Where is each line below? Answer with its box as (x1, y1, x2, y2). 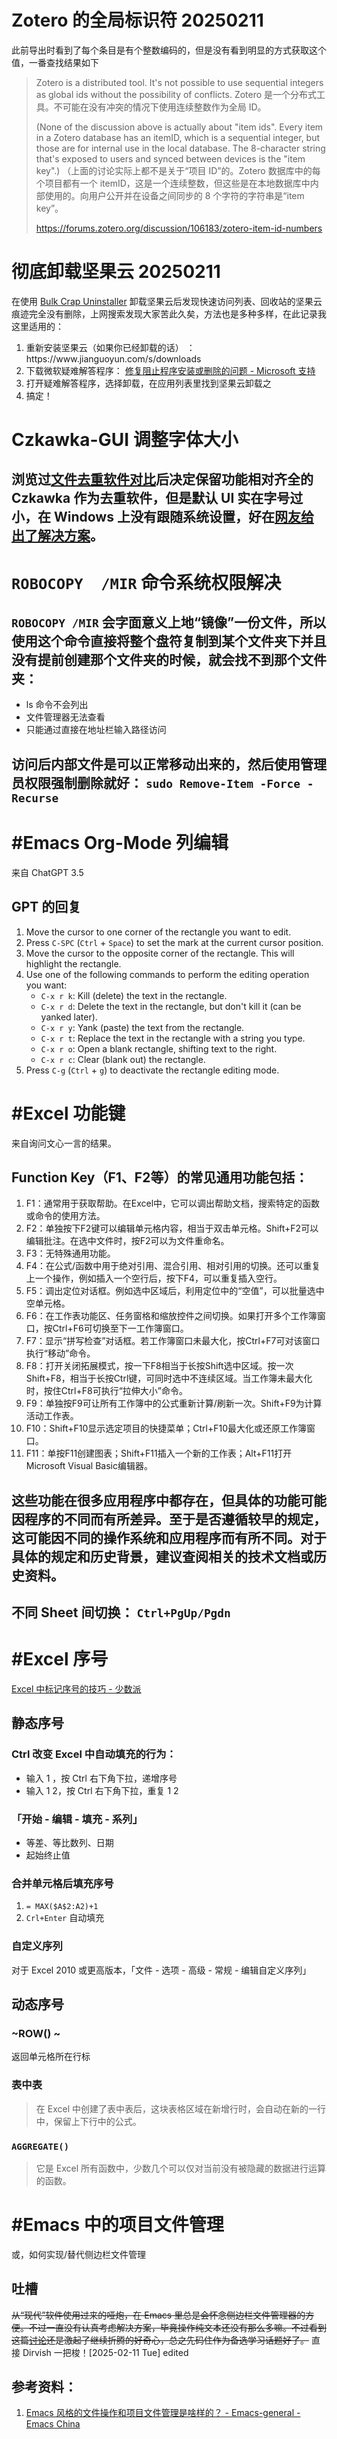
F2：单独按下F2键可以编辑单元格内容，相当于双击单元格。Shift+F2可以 (25, 1222, 319, 1235)
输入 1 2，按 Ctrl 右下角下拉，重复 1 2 (25, 1784, 179, 1796)
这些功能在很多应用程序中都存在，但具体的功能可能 (11, 1492, 327, 1509)
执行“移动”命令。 (25, 1347, 96, 1360)
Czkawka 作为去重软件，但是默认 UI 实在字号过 (11, 490, 304, 507)
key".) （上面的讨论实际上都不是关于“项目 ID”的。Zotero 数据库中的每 (35, 164, 321, 176)
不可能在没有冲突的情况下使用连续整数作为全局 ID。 (53, 101, 267, 113)
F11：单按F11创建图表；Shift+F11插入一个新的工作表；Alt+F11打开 (25, 1447, 293, 1460)
